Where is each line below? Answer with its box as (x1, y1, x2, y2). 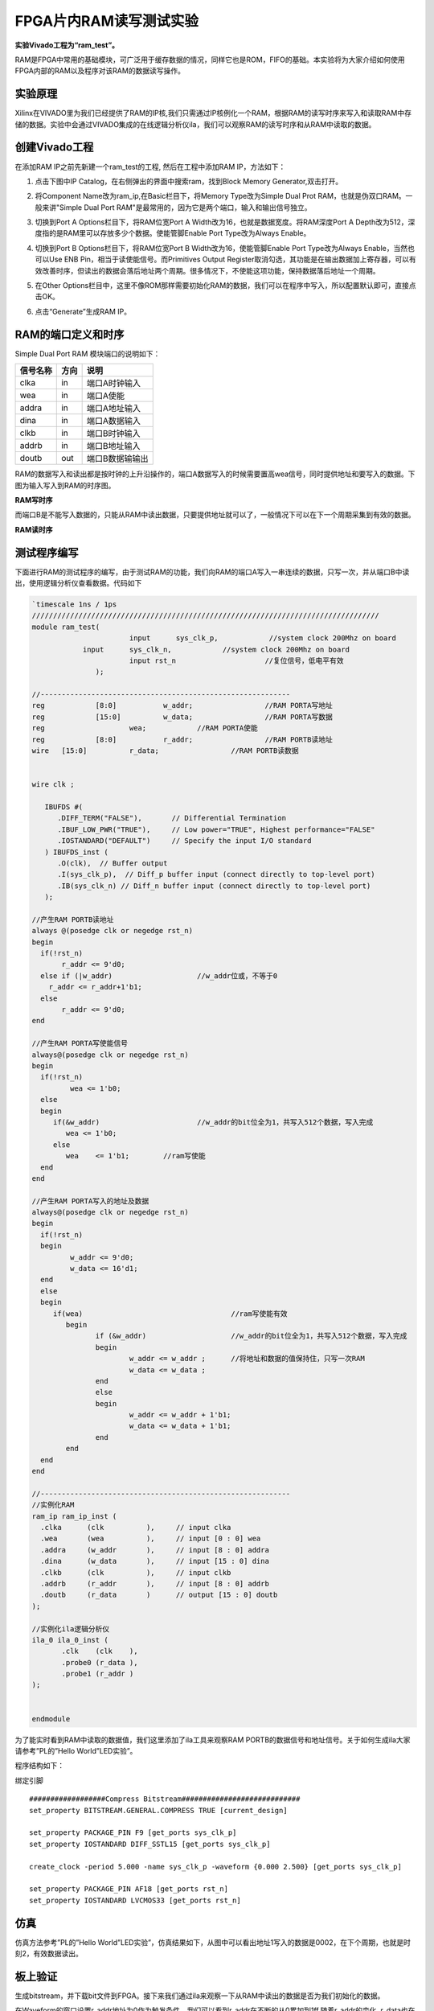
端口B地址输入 (86, 441, 141, 452)
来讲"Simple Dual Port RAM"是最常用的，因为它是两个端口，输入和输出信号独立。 (41, 202, 312, 212)
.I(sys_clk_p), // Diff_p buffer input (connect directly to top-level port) (57, 870, 375, 879)
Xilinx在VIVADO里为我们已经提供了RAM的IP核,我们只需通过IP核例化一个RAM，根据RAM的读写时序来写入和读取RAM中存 (14, 109, 411, 118)
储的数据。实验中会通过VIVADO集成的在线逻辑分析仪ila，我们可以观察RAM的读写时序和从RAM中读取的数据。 (14, 119, 376, 129)
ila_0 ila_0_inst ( (31, 1635, 108, 1644)
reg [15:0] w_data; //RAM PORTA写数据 (31, 712, 333, 722)
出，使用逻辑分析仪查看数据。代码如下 (14, 578, 142, 587)
